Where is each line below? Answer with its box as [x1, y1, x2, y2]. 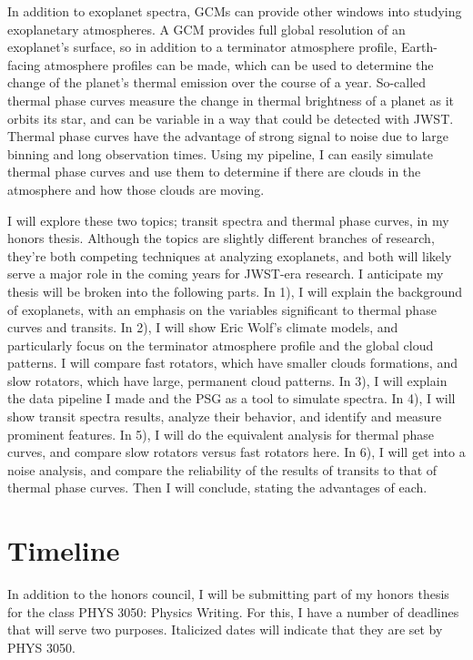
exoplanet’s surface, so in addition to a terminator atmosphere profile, [7, 37, 398, 56]
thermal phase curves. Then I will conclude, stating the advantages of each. [7, 478, 428, 497]
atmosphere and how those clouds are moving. [7, 179, 265, 198]
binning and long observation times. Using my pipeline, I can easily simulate [7, 144, 433, 163]
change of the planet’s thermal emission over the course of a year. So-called [7, 73, 427, 92]
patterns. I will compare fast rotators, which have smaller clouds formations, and [7, 353, 458, 372]
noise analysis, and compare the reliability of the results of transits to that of [7, 460, 438, 479]
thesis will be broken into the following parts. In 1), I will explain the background [7, 281, 463, 300]
